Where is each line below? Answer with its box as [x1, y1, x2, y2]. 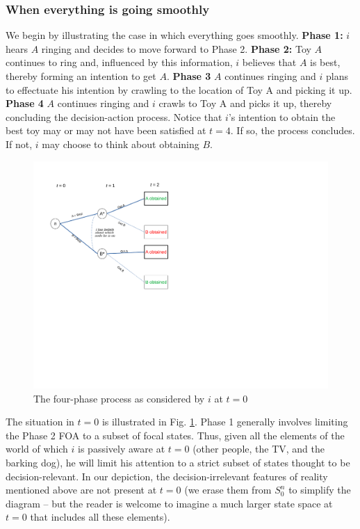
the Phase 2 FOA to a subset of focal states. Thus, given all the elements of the [6, 428, 345, 442]
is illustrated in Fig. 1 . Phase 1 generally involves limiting [101, 414, 348, 429]
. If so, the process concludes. [230, 123, 355, 138]
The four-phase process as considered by [33, 391, 205, 405]
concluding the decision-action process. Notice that [6, 109, 222, 124]
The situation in [6, 414, 74, 429]
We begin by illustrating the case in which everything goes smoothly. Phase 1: [6, 28, 343, 42]
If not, [6, 136, 33, 151]
